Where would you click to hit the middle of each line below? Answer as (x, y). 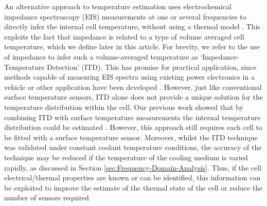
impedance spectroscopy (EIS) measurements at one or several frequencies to (125, 16)
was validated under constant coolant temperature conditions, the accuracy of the (133, 147)
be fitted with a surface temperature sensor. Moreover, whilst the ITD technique (131, 137)
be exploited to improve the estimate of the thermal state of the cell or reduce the (133, 187)
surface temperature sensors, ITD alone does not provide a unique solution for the (133, 97)
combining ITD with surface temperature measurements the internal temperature (132, 117)
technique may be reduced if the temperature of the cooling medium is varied (126, 157)
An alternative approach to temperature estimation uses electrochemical (118, 6)
